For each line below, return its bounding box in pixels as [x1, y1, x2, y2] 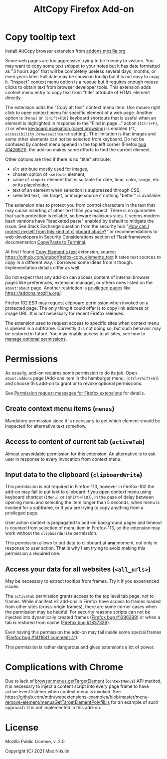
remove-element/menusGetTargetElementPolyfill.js [5, 699, 110, 705]
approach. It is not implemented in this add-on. [5, 705, 101, 711]
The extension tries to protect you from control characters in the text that [5, 202, 156, 208]
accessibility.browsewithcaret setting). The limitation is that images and [5, 130, 156, 136]
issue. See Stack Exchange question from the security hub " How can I [5, 223, 150, 229]
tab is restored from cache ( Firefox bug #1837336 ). [5, 620, 111, 626]
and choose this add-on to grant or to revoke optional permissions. [5, 380, 143, 386]
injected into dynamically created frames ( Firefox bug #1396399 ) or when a [5, 614, 161, 621]
